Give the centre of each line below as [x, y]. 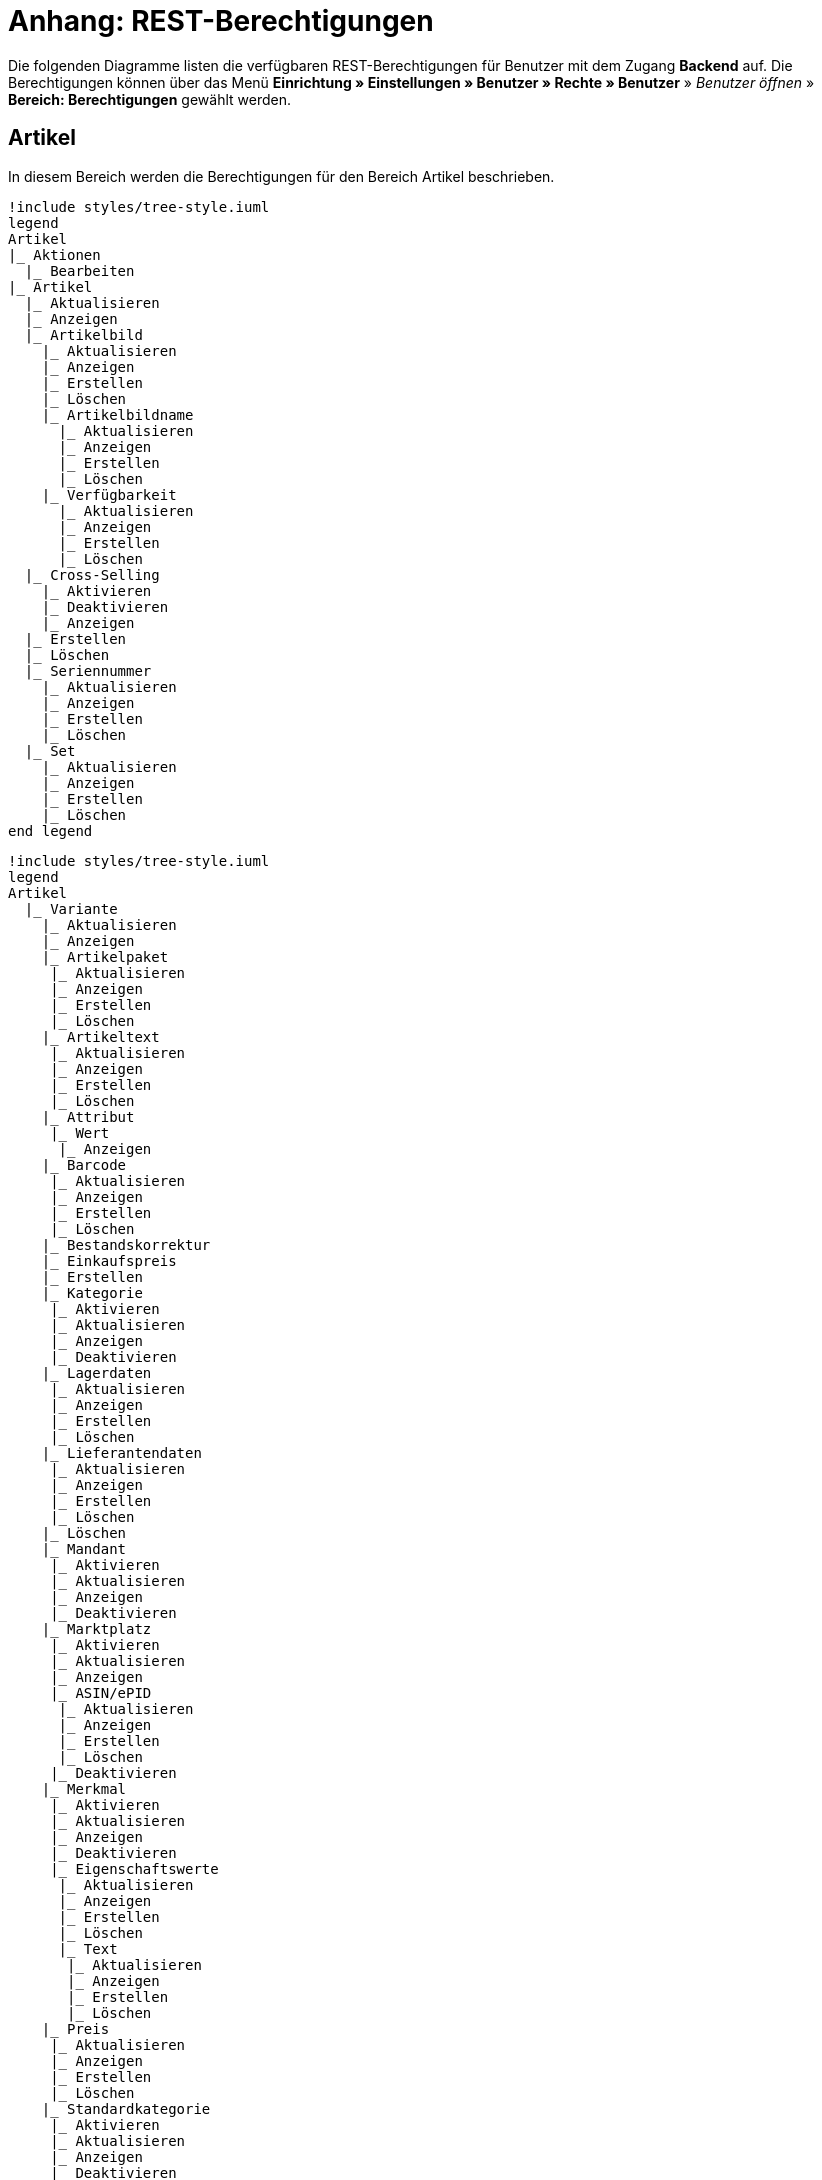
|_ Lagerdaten [96, 1372]
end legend [50, 830]
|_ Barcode [84, 1164]
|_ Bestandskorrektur [126, 1244]
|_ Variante [71, 908]
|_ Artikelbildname [117, 414]
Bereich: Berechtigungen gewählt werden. [149, 99]
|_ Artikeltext [100, 1036]
